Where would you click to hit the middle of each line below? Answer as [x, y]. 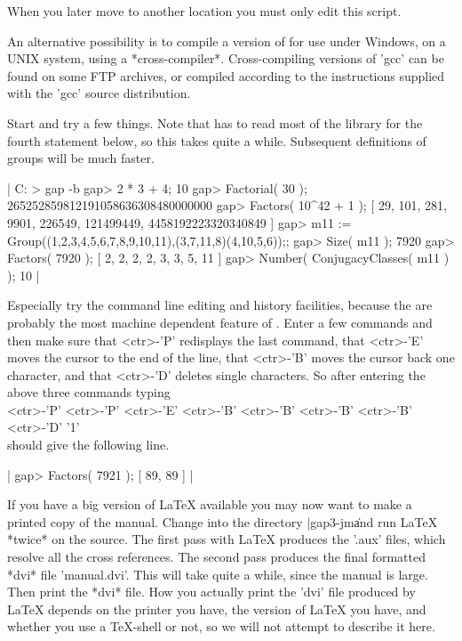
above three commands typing [89, 392]
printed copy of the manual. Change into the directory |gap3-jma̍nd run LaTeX [223, 521]
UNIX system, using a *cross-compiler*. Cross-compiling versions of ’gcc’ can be [226, 58]
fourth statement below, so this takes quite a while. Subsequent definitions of [217, 140]
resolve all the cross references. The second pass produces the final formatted [216, 557]
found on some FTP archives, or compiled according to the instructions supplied [226, 75]
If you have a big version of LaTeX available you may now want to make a [210, 504]
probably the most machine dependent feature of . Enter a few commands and [220, 322]
